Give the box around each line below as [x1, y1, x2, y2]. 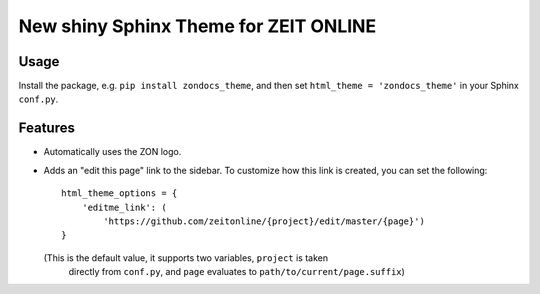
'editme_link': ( [81, 201, 167, 213]
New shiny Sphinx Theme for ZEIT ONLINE [18, 15, 377, 37]
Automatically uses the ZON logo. [43, 146, 182, 158]
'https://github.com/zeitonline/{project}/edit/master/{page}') [103, 215, 425, 227]
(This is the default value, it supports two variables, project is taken [43, 251, 329, 264]
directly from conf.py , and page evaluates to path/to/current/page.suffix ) [68, 266, 405, 278]
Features [18, 120, 75, 137]
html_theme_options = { [61, 188, 178, 199]
